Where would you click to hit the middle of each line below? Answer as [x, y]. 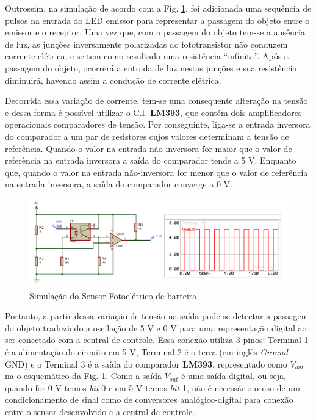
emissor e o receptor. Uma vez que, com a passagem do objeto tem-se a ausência [155, 32]
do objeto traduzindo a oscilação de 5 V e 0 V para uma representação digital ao [156, 328]
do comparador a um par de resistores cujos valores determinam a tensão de [147, 136]
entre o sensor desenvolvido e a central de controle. [100, 411]
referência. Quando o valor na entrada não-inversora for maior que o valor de [149, 148]
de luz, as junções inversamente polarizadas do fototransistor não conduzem [146, 44]
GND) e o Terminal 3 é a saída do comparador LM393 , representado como [146, 364]
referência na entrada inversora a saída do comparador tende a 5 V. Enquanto [151, 160]
